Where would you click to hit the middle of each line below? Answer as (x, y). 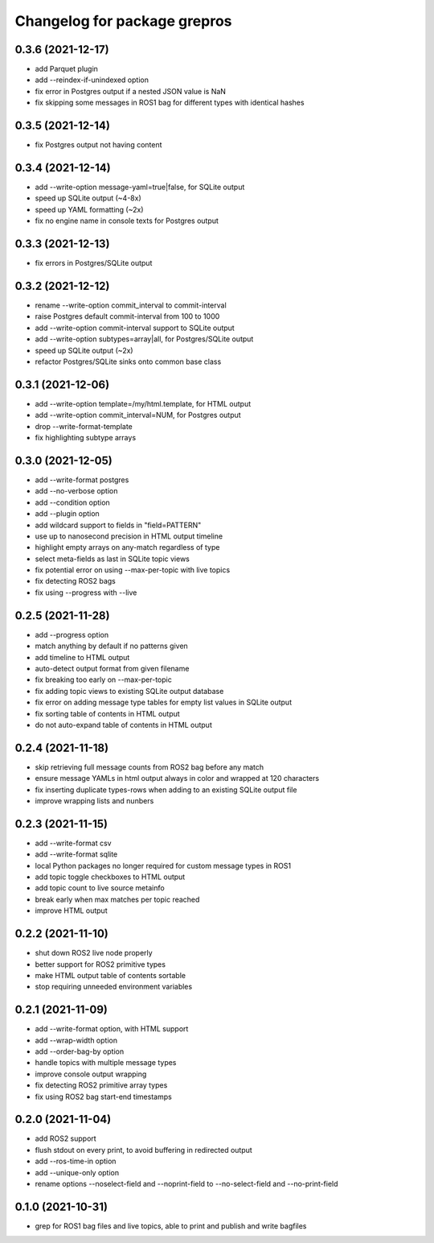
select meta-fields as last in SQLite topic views (113, 559)
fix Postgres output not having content (98, 145)
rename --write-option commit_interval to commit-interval (131, 305)
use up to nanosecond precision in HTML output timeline (129, 536)
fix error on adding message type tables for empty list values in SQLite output (164, 702)
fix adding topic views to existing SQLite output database (129, 691)
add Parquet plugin (66, 69)
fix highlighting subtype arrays (86, 438)
